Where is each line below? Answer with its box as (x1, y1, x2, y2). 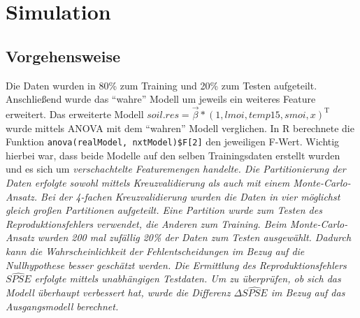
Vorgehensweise (6, 45, 120, 66)
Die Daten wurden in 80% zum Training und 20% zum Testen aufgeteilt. (6, 78, 317, 92)
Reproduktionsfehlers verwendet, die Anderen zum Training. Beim (6, 216, 287, 231)
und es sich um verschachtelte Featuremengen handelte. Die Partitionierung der (6, 161, 346, 176)
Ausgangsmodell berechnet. (6, 298, 119, 313)
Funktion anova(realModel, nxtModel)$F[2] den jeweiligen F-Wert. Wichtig (6, 134, 340, 149)
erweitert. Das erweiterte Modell (6, 106, 144, 121)
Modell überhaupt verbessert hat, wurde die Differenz (6, 285, 231, 300)
